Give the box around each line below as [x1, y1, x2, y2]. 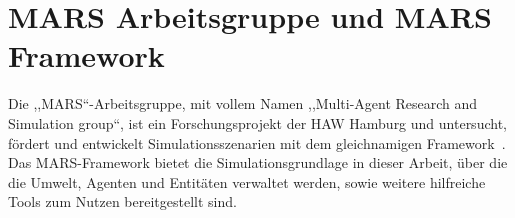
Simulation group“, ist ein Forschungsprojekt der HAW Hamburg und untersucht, [8, 112, 507, 133]
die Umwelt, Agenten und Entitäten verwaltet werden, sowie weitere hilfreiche [8, 171, 486, 192]
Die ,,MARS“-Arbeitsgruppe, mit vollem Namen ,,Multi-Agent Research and [8, 93, 478, 114]
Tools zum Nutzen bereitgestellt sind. [8, 191, 237, 212]
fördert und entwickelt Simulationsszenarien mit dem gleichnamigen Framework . [8, 132, 506, 153]
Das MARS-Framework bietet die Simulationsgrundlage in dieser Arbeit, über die [8, 152, 508, 173]
